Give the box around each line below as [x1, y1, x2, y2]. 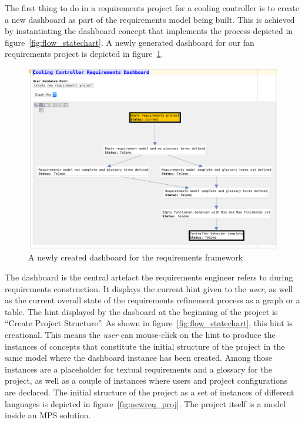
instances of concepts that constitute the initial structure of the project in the [5, 340, 285, 352]
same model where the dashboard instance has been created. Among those [5, 351, 273, 364]
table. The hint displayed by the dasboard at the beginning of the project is [5, 305, 278, 317]
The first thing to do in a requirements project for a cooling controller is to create [5, 2, 300, 13]
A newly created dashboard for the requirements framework [28, 251, 243, 263]
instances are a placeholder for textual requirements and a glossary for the [5, 363, 272, 375]
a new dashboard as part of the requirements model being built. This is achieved [5, 13, 295, 25]
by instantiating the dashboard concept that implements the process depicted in [5, 25, 293, 37]
